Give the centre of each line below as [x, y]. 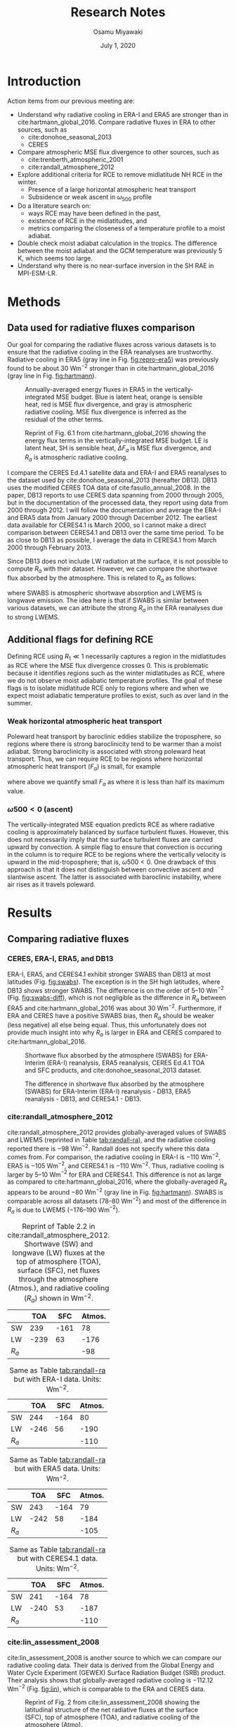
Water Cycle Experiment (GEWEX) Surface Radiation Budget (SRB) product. [117, 1672]
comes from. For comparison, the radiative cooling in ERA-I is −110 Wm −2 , [114, 1156]
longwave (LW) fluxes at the [59, 1253]
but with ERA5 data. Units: [57, 1468]
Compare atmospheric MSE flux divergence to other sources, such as [118, 151]
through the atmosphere [59, 1279]
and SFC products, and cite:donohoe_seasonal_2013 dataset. [113, 1070]
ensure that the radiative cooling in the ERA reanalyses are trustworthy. [110, 352]
